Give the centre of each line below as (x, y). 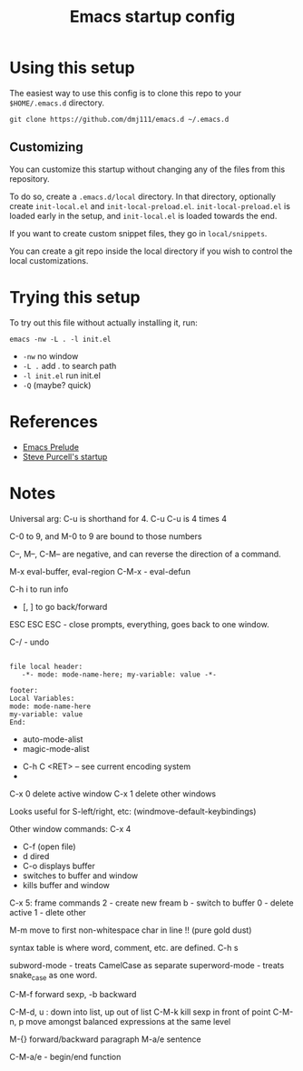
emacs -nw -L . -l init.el (60, 339)
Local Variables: (42, 698)
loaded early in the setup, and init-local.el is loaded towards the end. (143, 215)
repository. (29, 178)
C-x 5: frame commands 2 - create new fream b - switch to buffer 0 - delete (151, 903)
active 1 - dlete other (48, 912)
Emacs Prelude (51, 446)
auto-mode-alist (53, 739)
